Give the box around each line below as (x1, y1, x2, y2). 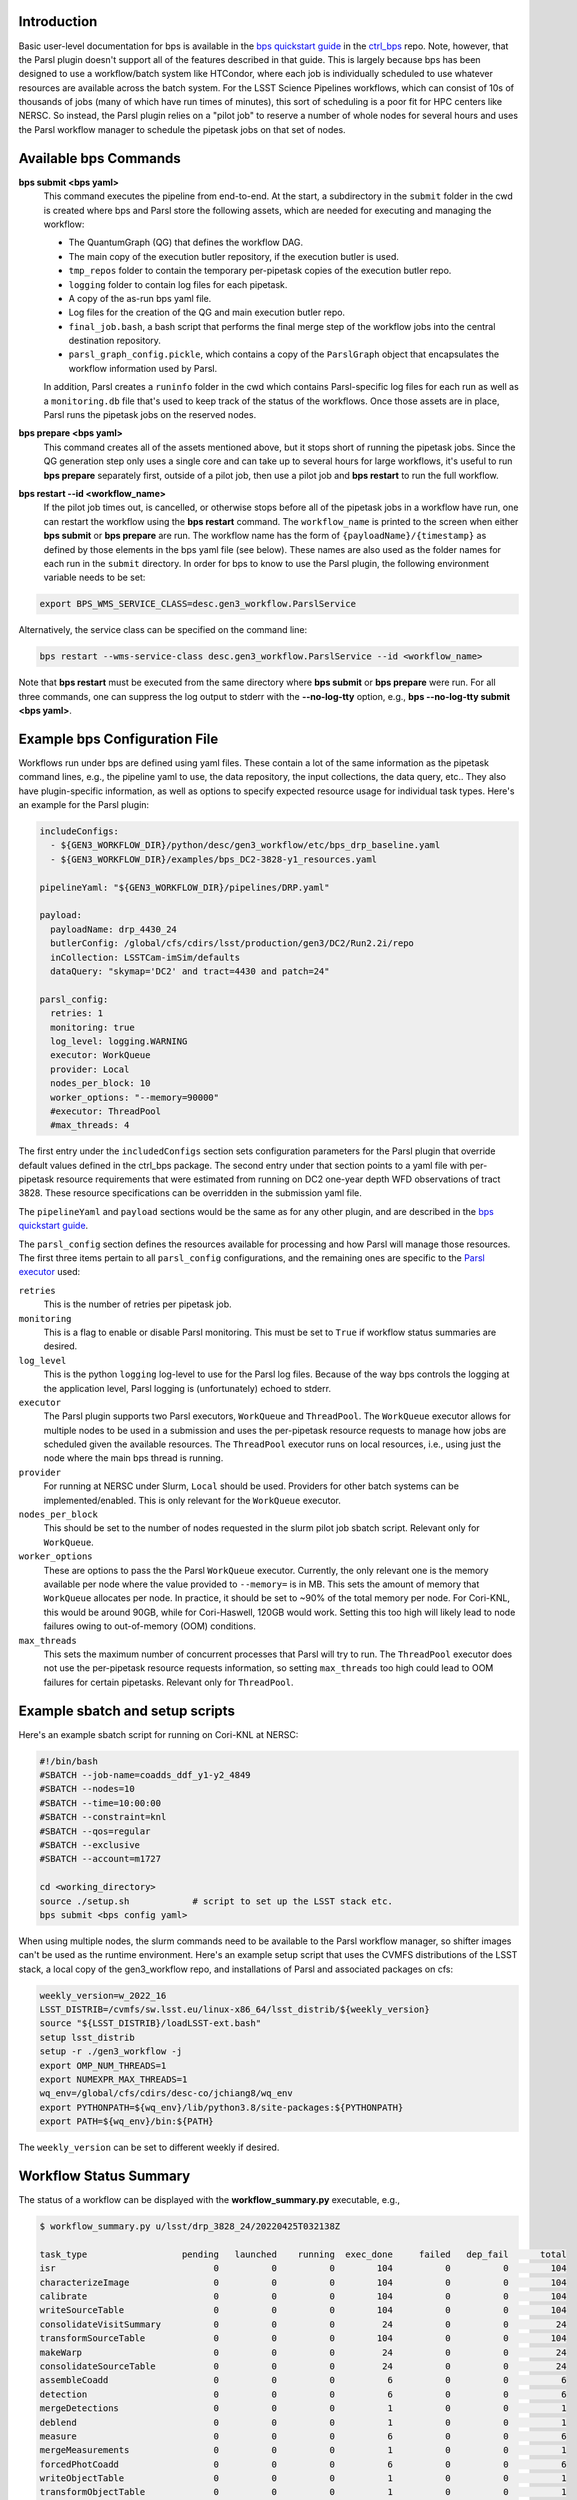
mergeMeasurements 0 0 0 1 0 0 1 (39, 2445, 567, 2456)
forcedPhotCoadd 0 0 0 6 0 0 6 (39, 2458, 567, 2470)
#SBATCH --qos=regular (39, 1825, 151, 1837)
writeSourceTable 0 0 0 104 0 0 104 (39, 2305, 567, 2316)
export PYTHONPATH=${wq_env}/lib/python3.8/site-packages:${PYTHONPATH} (39, 2101, 404, 2113)
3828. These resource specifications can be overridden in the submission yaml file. (18, 1187, 362, 1199)
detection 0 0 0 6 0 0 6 (39, 2388, 567, 2400)
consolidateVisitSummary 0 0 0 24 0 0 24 (39, 2318, 567, 2330)
